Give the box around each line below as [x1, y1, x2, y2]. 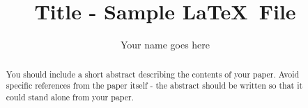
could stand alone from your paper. [6, 91, 134, 102]
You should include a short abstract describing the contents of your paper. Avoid [6, 68, 300, 80]
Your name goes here [120, 37, 210, 52]
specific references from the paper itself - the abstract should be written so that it [6, 80, 303, 91]
